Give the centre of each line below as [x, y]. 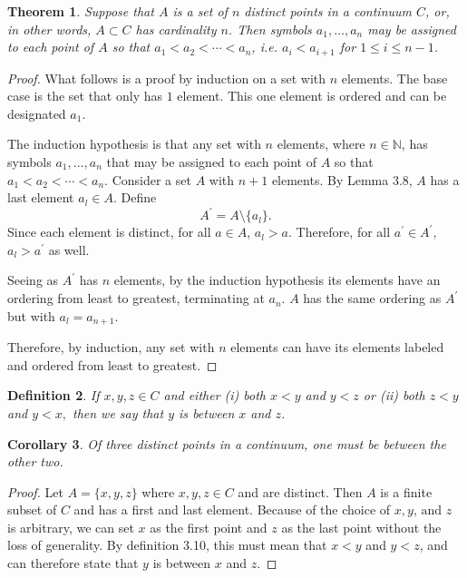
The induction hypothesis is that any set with [134, 144]
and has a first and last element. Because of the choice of [232, 509]
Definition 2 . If [54, 395]
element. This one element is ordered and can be [312, 96]
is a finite [406, 491]
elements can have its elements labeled [337, 347]
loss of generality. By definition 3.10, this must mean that [167, 545]
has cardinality [176, 29]
